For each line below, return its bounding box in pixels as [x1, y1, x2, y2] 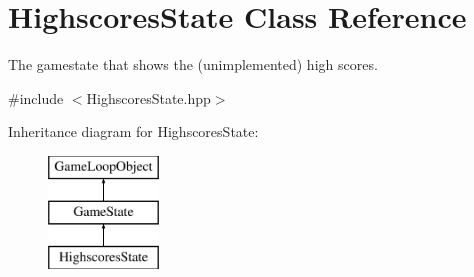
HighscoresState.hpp [86, 87, 211, 108]
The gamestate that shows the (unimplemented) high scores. [8, 54, 378, 75]
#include [8, 87, 64, 108]
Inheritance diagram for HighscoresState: [8, 121, 259, 142]
